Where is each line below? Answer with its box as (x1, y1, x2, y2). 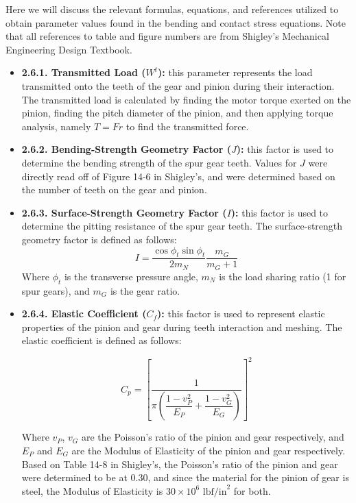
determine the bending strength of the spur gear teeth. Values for (21, 155, 297, 169)
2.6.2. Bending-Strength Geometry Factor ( (21, 142, 231, 156)
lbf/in (202, 487, 227, 497)
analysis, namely (21, 119, 91, 133)
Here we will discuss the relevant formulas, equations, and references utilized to (5, 2, 339, 16)
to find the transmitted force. (126, 119, 249, 133)
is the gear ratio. (110, 283, 180, 297)
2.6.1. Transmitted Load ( (21, 65, 146, 79)
